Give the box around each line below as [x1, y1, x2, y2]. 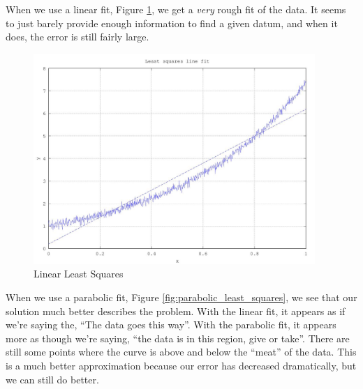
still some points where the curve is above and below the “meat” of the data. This [6, 344, 357, 359]
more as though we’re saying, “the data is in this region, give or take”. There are [6, 330, 350, 345]
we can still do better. [6, 372, 99, 386]
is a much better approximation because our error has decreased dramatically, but [6, 358, 357, 373]
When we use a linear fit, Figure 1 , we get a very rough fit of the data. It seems [6, 2, 346, 16]
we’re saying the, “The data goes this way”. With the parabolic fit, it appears [6, 317, 336, 332]
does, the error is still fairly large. [6, 29, 149, 44]
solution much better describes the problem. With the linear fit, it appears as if [6, 303, 346, 318]
